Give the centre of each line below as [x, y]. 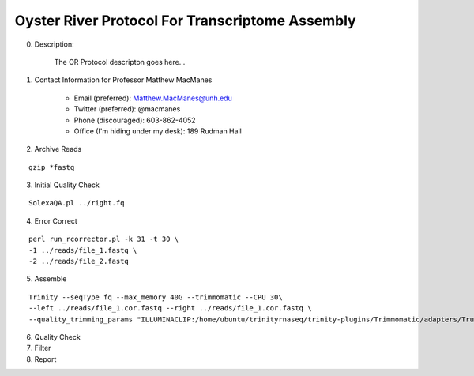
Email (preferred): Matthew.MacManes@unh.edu [153, 98]
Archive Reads [58, 149]
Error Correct [56, 220]
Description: [54, 44]
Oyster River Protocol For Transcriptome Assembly [185, 21]
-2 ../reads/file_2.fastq [79, 261]
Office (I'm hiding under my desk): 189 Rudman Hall [158, 131]
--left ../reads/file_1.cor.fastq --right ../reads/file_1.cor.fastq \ [170, 308]
